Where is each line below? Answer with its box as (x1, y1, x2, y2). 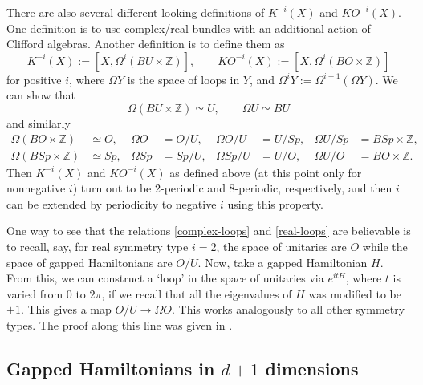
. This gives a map (20, 301, 112, 318)
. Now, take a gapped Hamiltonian (197, 253, 368, 270)
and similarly (6, 114, 71, 131)
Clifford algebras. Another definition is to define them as (6, 35, 285, 52)
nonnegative (6, 180, 66, 197)
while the (362, 238, 408, 254)
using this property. (227, 195, 323, 212)
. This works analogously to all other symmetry (171, 301, 405, 318)
